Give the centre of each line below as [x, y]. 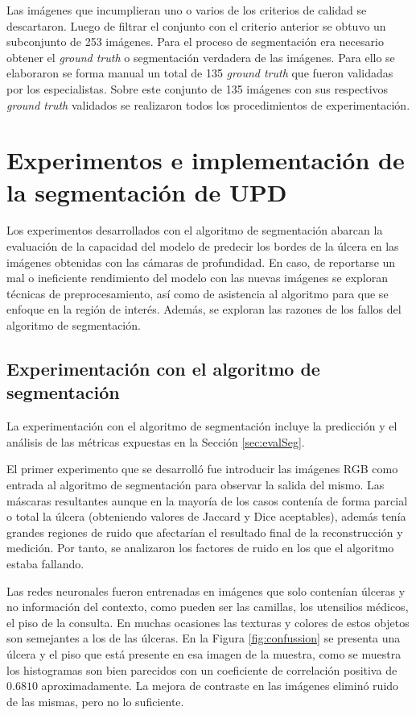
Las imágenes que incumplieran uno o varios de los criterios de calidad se [187, 10]
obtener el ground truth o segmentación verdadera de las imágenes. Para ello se [201, 57]
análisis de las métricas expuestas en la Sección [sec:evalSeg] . [156, 441]
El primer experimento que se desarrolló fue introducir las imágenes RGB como [202, 469]
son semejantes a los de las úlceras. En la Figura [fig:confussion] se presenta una [204, 638]
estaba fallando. [45, 563]
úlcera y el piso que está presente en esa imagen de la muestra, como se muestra [204, 653]
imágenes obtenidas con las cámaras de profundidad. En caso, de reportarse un [201, 262]
